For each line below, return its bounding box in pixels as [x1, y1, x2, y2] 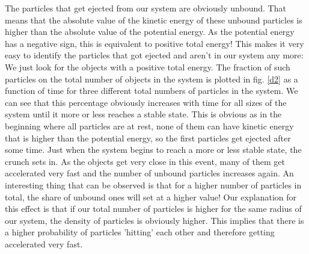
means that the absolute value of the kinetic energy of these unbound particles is [5, 13, 302, 26]
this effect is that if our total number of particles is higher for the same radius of [5, 202, 302, 215]
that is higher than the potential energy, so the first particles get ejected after [5, 131, 291, 144]
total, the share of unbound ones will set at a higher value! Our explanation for [5, 190, 296, 203]
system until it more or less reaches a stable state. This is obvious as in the [5, 108, 282, 120]
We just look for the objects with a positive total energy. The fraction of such [5, 60, 290, 73]
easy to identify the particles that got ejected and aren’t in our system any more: [5, 49, 304, 61]
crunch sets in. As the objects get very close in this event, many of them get [5, 155, 285, 167]
